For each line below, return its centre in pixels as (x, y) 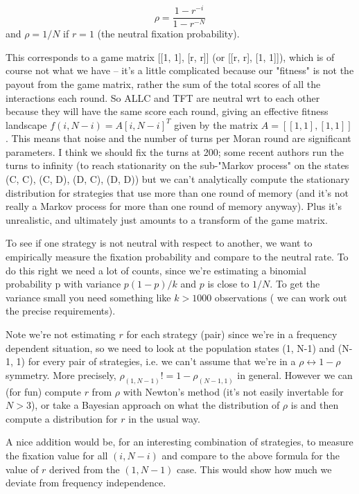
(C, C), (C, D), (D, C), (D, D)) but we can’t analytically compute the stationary (178, 179)
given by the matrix (216, 124)
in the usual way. (164, 418)
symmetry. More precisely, (61, 374)
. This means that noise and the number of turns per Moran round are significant (178, 138)
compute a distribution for (62, 418)
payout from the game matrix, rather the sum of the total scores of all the (163, 83)
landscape (26, 124)
